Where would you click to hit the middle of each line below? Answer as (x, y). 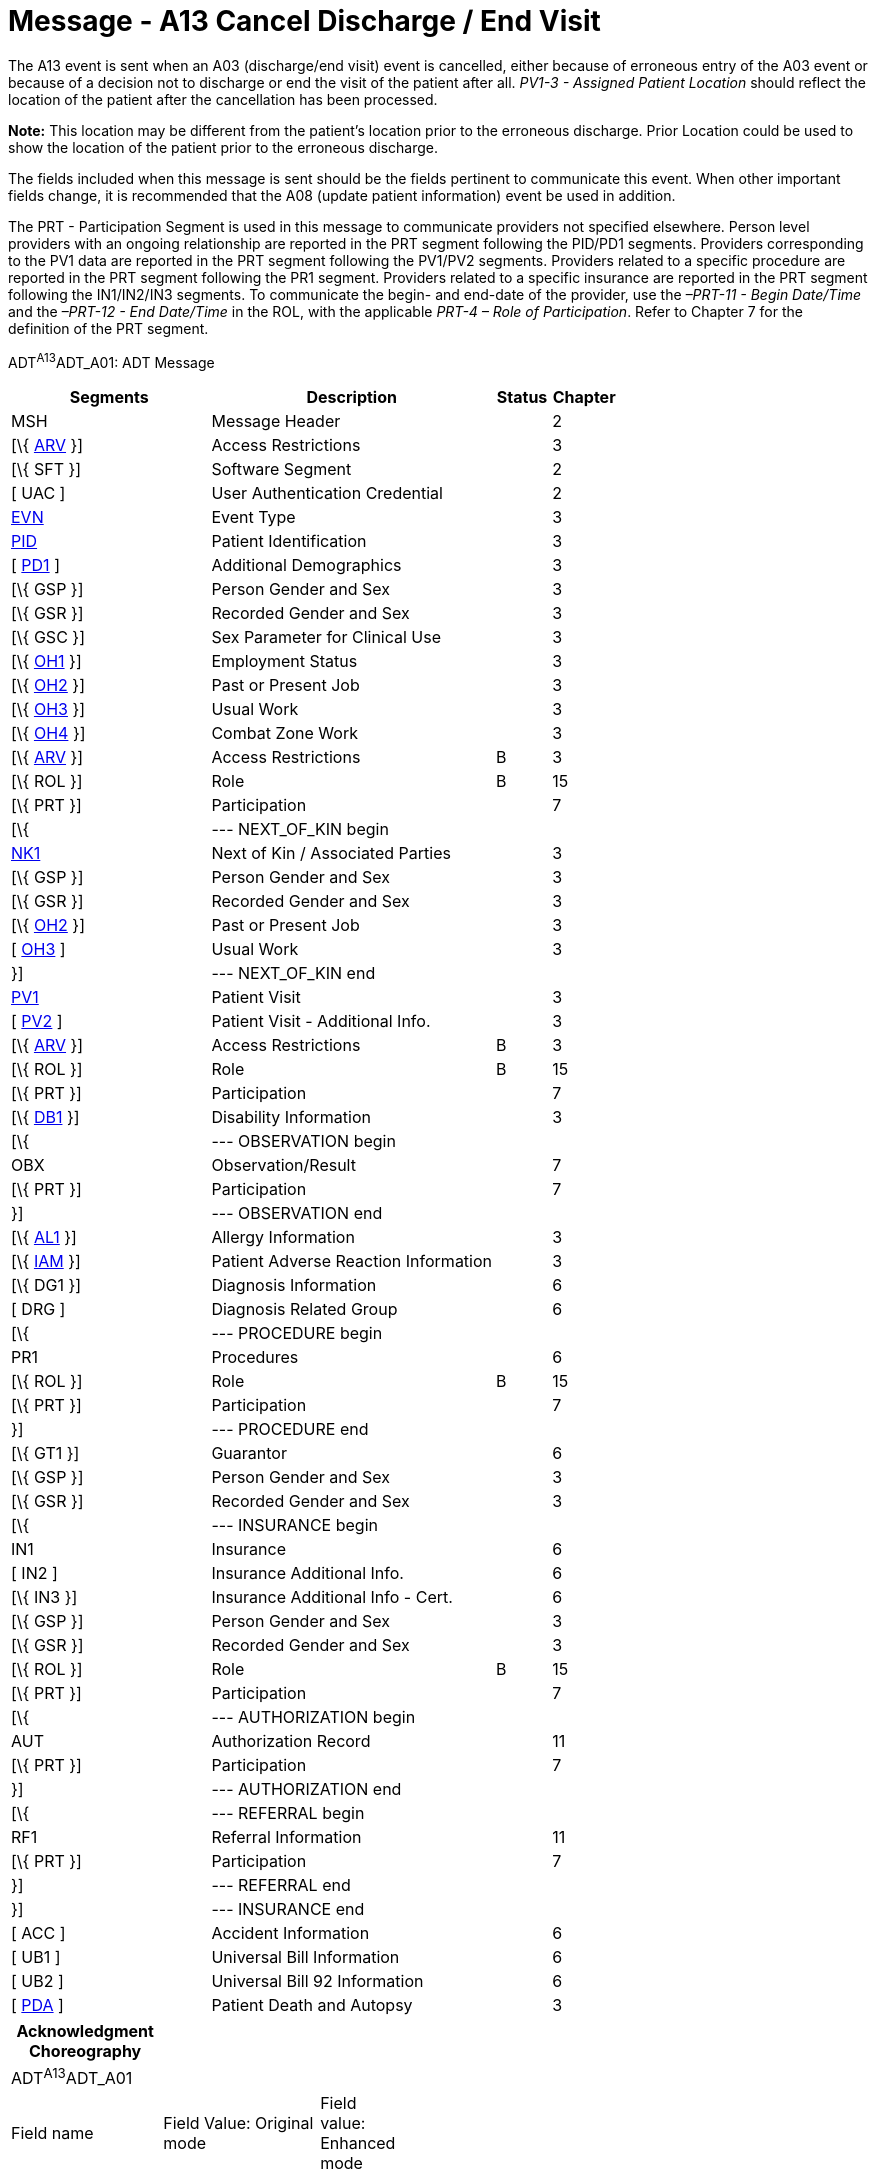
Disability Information (291, 1117)
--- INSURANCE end (288, 1909)
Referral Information (286, 1837)
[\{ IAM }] (46, 1261)
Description (351, 397)
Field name (52, 2132)
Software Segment (281, 469)
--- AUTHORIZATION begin (313, 1717)
